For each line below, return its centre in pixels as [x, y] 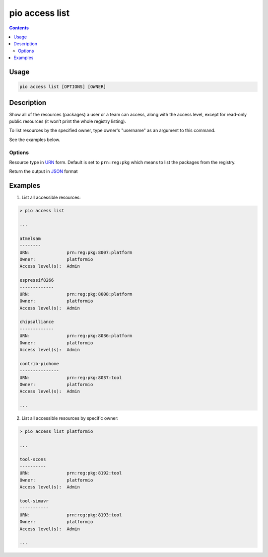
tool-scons [33, 459]
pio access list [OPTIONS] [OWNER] [63, 87]
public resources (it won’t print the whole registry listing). [68, 121]
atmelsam [30, 238]
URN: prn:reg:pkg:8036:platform [76, 336]
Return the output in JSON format [43, 171]
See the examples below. [35, 140]
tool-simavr [34, 501]
